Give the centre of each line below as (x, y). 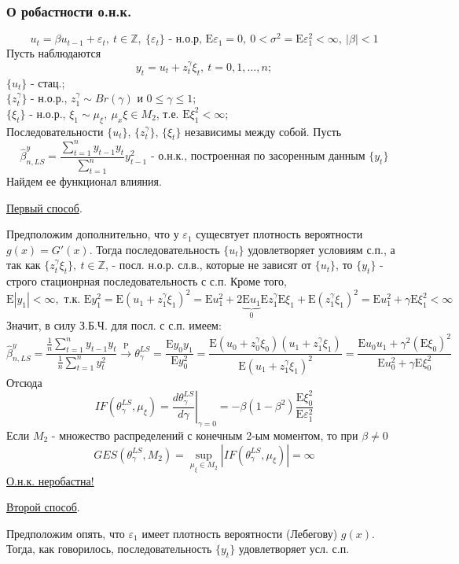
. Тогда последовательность (154, 249)
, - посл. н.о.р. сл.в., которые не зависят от (208, 265)
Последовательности (55, 131)
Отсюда (24, 382)
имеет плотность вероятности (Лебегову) (240, 533)
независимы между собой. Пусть (263, 131)
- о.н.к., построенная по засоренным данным (258, 157)
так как (24, 265)
